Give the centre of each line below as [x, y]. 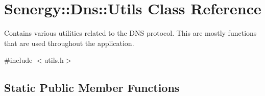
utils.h [54, 60]
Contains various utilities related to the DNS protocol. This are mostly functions [130, 33]
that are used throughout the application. [69, 43]
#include [18, 60]
